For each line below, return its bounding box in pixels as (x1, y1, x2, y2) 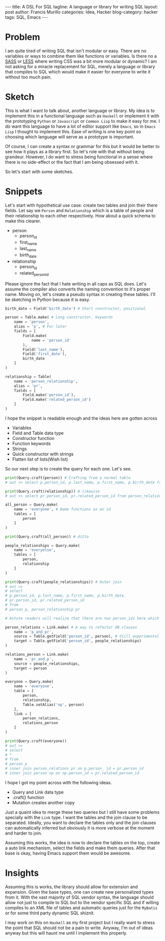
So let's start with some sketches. (5, 169, 74, 175)
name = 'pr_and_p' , (14, 656, 54, 661)
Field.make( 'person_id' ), (23, 393, 76, 398)
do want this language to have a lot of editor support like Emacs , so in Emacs (5, 123, 156, 129)
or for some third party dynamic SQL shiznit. (5, 910, 95, 916)
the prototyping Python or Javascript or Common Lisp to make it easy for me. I (5, 118, 160, 124)
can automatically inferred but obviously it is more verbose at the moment (5, 825, 155, 831)
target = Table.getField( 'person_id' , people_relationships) (14, 639, 141, 644)
